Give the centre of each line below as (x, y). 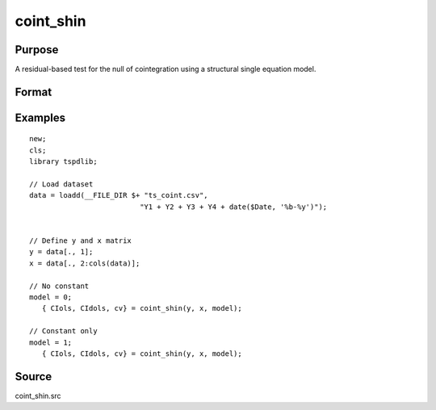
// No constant (59, 286)
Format (34, 92)
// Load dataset (61, 184)
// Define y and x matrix (81, 241)
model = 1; (51, 342)
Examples (40, 117)
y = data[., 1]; (61, 252)
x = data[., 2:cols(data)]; (85, 263)
